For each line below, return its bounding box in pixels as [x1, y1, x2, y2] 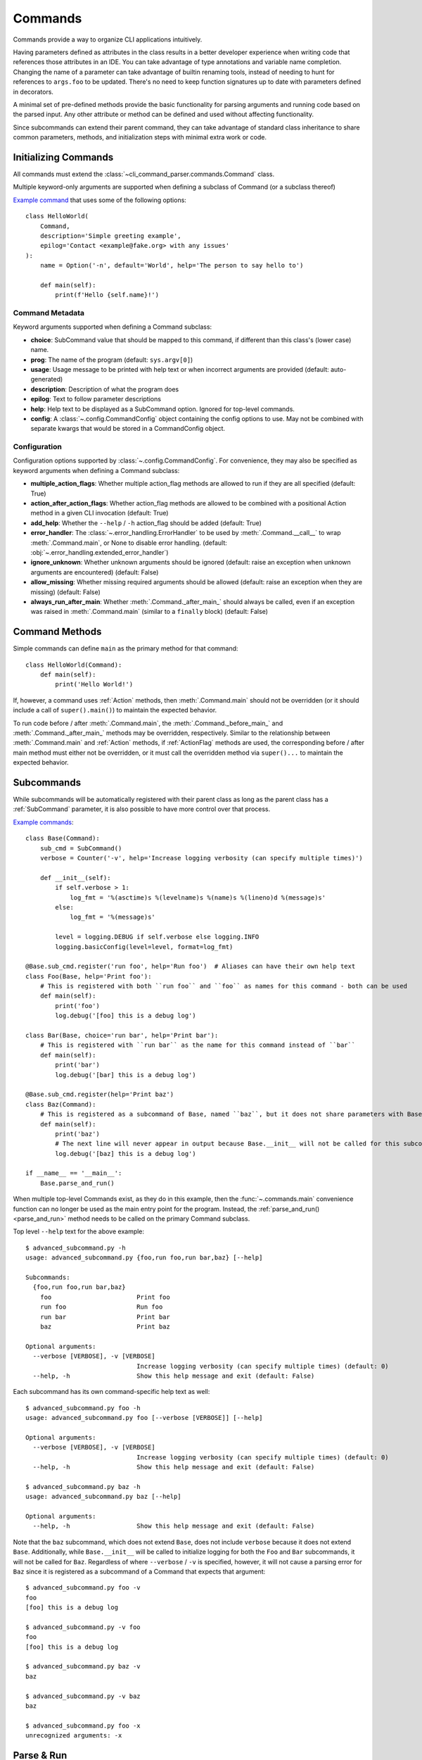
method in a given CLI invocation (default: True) [30, 509, 169, 517]
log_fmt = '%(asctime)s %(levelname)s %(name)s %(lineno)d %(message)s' [70, 893, 326, 901]
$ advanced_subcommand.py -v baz [25, 1692, 141, 1700]
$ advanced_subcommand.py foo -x [25, 1721, 141, 1730]
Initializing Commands [13, 151, 114, 163]
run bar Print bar [39, 1313, 170, 1321]
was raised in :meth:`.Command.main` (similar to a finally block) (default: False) [30, 608, 269, 616]
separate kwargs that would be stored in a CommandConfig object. [30, 425, 225, 433]
